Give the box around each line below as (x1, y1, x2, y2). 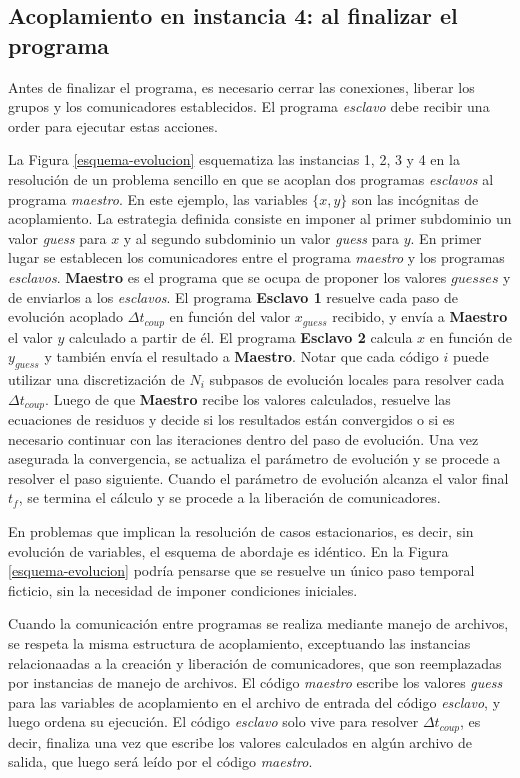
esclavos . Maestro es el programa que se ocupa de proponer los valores (8, 266, 447, 287)
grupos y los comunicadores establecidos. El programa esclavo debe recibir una (8, 96, 490, 117)
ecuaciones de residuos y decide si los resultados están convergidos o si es (8, 409, 455, 430)
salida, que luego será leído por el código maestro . (8, 751, 313, 772)
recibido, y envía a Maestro (332, 306, 508, 327)
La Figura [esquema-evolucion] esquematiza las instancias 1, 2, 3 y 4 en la (8, 149, 460, 170)
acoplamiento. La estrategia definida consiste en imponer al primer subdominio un (8, 208, 512, 229)
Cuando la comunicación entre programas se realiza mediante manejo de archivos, (8, 613, 509, 634)
